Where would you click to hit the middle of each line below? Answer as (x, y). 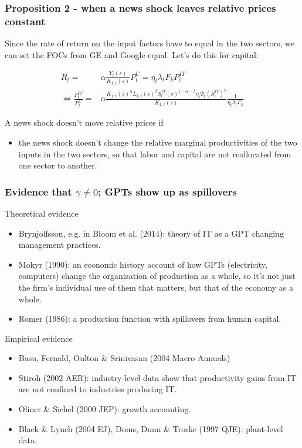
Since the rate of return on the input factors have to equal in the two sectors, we (150, 43)
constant (25, 21)
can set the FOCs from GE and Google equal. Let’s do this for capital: (132, 54)
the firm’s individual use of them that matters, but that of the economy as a (156, 287)
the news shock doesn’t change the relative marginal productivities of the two (158, 142)
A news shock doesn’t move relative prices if (84, 122)
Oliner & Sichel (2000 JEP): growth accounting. (105, 409)
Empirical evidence (39, 338)
